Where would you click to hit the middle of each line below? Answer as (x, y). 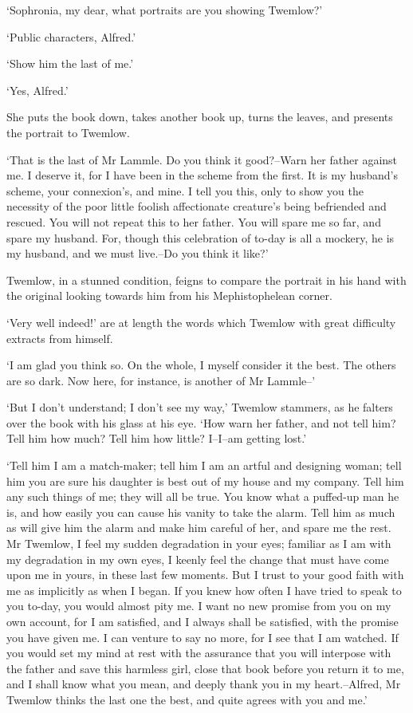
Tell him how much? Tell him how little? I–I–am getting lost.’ (157, 438)
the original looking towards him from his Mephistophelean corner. (169, 295)
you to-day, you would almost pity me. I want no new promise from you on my (199, 606)
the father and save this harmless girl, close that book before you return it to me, (205, 668)
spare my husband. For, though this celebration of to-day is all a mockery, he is (201, 237)
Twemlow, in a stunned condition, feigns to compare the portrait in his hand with (206, 280)
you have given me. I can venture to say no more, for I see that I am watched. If (203, 637)
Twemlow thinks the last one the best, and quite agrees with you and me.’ (187, 699)
